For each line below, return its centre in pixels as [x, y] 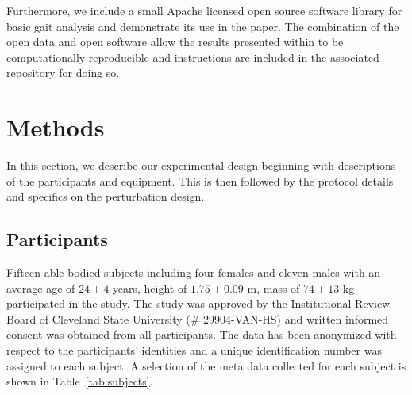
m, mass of [273, 288]
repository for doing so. [63, 73]
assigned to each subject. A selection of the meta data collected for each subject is [206, 365]
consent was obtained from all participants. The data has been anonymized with [202, 334]
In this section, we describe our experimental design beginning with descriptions [201, 165]
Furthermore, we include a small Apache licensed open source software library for [204, 10]
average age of [41, 288]
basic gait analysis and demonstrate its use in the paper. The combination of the [203, 26]
